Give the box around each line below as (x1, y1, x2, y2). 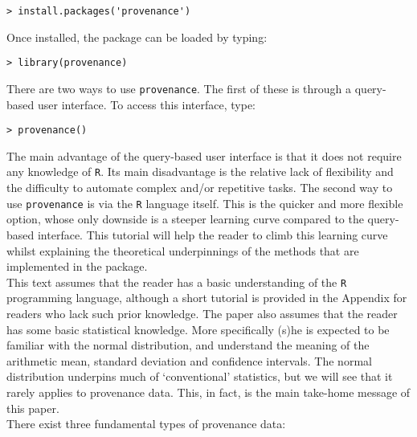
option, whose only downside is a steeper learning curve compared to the (6, 210, 364, 227)
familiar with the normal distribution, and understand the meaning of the (6, 337, 370, 353)
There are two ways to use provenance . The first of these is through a (6, 80, 352, 96)
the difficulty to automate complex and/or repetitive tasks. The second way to (6, 179, 393, 196)
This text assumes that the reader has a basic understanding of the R (6, 273, 347, 290)
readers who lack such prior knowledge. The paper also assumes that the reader (6, 304, 398, 321)
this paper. (6, 399, 59, 416)
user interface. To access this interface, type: (37, 96, 256, 112)
